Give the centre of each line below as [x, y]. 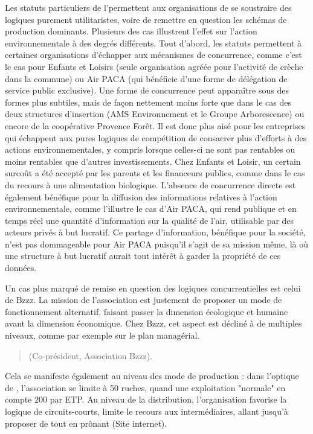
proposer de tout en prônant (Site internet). [86, 423]
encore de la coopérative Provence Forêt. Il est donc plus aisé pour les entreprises [155, 125]
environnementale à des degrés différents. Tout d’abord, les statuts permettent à [153, 43]
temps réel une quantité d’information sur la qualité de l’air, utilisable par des [150, 220]
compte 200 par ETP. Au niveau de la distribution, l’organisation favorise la [146, 399]
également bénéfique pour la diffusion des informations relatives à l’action [141, 196]
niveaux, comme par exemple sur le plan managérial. [102, 335]
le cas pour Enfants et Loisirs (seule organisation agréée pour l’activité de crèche [154, 66]
